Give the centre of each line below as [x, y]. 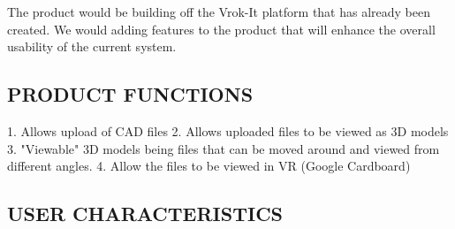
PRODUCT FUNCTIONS [130, 94]
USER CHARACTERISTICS [145, 214]
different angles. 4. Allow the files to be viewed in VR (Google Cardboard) [209, 166]
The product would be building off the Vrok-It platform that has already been [219, 11]
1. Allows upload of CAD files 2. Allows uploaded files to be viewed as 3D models [228, 130]
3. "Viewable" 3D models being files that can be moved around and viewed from [224, 148]
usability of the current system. [92, 46]
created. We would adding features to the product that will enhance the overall [221, 29]
